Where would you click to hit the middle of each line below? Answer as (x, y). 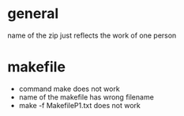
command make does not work (69, 89)
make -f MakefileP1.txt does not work (80, 105)
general (33, 14)
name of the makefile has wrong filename (86, 97)
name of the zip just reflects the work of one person (92, 35)
